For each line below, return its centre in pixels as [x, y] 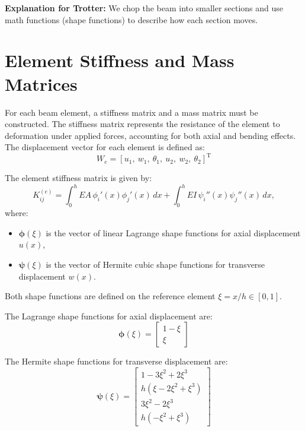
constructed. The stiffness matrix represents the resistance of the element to [142, 124]
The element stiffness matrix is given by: [78, 178]
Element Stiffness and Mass [120, 60]
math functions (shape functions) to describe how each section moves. [131, 19]
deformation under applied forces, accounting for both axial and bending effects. [150, 135]
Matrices [41, 83]
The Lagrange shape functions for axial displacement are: [109, 316]
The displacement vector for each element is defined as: [105, 147]
